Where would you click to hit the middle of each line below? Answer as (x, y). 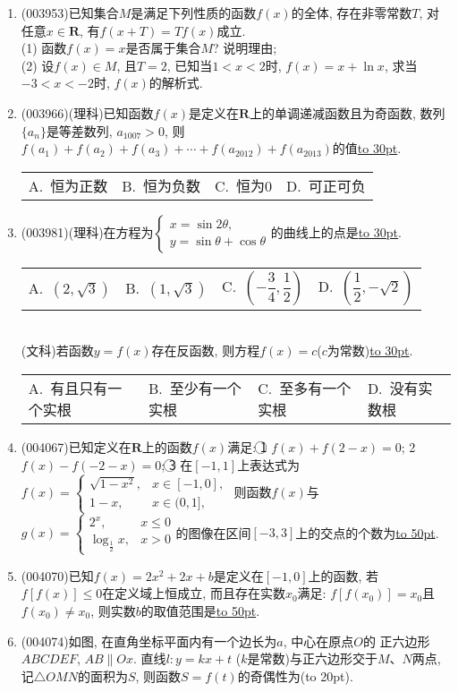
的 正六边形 (396, 641)
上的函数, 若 (343, 575)
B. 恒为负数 (161, 185)
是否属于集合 (163, 48)
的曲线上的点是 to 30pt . (336, 231)
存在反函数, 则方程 (206, 350)
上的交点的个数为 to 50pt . (367, 532)
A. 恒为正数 (68, 185)
